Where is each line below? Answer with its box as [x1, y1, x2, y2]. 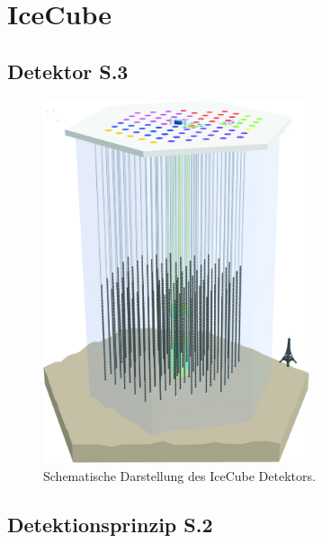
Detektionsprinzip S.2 [7, 510, 213, 538]
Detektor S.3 [7, 57, 129, 85]
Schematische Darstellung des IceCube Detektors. [43, 466, 316, 485]
